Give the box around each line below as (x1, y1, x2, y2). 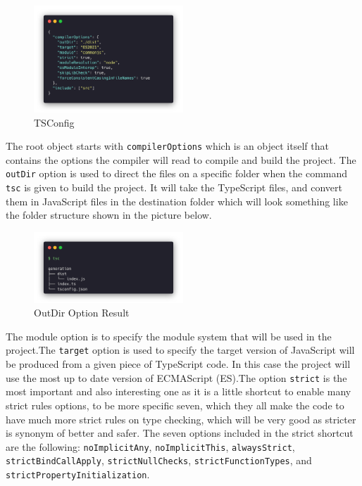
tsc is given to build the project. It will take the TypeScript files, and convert (6, 180, 342, 195)
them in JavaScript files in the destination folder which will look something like (6, 193, 348, 208)
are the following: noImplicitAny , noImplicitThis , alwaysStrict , (6, 439, 295, 454)
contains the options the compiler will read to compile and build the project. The (6, 152, 356, 167)
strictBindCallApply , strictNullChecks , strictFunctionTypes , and (6, 453, 312, 468)
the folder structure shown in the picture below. (6, 207, 212, 222)
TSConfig (34, 115, 75, 129)
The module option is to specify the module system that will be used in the (6, 328, 332, 343)
